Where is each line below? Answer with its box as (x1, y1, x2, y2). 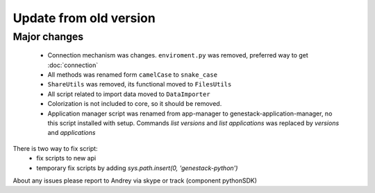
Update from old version (12, 10, 156, 26)
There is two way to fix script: (12, 144, 98, 152)
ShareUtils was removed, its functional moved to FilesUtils (47, 80, 232, 89)
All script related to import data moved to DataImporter (47, 90, 211, 98)
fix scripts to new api (36, 154, 97, 163)
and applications (47, 129, 96, 137)
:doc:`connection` (47, 61, 99, 69)
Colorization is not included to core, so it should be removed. (47, 100, 222, 108)
